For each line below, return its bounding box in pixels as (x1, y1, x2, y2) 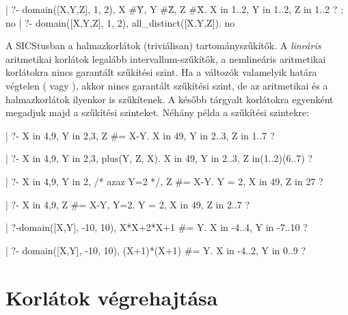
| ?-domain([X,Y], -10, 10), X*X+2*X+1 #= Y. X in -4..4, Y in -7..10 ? (5, 220, 308, 234)
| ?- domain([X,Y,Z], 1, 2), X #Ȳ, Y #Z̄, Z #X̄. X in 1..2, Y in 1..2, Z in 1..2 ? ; (5, 2, 343, 16)
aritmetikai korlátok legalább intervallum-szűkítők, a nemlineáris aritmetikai (5, 51, 326, 66)
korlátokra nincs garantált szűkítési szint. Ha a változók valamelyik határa (5, 65, 317, 79)
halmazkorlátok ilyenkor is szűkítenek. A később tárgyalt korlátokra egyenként (5, 92, 334, 106)
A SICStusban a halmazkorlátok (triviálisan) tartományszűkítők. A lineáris (5, 38, 321, 53)
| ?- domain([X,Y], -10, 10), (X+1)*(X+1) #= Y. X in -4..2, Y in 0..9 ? (5, 243, 306, 257)
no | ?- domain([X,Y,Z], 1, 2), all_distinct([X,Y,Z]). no (5, 15, 235, 29)
